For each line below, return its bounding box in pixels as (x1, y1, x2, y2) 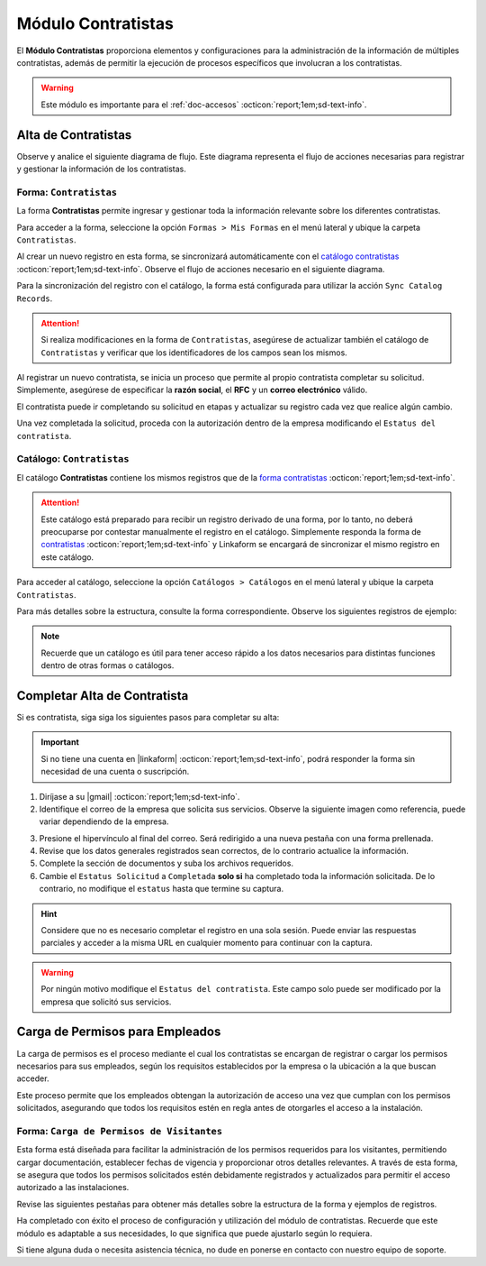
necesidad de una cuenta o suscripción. (40, 766, 190, 777)
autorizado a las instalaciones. (16, 1182, 130, 1193)
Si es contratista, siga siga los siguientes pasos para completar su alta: (16, 711, 280, 722)
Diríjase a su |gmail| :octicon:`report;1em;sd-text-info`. (39, 791, 240, 802)
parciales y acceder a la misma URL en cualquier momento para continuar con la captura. (40, 938, 373, 949)
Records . (16, 293, 53, 304)
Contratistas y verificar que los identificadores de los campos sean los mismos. (40, 347, 348, 358)
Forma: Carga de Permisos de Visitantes (16, 1124, 223, 1137)
